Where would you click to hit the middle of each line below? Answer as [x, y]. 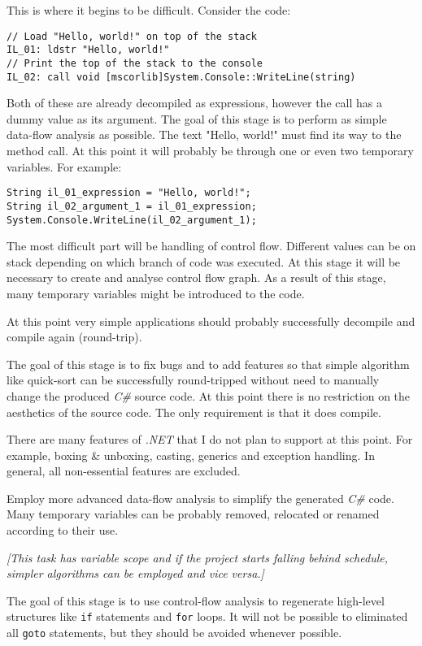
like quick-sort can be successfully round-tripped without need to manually [193, 380]
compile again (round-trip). [74, 337]
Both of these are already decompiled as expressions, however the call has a [194, 103]
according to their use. [63, 530]
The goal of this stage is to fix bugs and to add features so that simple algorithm [208, 364]
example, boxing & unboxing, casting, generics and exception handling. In [191, 455]
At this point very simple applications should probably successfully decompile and [211, 321]
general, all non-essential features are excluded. [124, 471]
